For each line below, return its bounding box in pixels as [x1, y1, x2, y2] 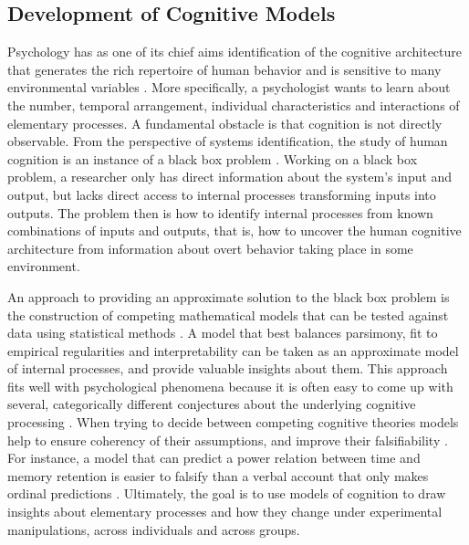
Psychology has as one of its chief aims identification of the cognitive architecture [7, 42, 463, 61]
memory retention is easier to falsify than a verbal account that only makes [7, 466, 429, 485]
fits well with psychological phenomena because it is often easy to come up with [7, 376, 453, 395]
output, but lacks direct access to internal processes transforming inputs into [7, 184, 436, 204]
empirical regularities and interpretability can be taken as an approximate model [7, 341, 459, 360]
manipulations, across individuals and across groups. [7, 519, 300, 539]
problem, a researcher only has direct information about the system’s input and [7, 167, 453, 186]
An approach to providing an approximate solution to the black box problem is [7, 287, 450, 306]
